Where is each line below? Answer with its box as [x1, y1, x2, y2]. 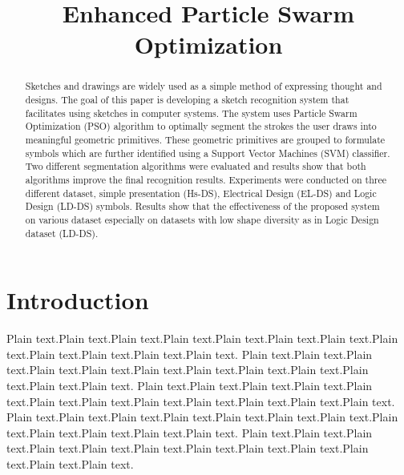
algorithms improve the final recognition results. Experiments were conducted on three [25, 172, 386, 186]
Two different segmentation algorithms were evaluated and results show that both [25, 159, 366, 173]
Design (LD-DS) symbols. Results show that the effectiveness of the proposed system [25, 199, 380, 213]
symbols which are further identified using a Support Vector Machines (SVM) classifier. [25, 146, 390, 159]
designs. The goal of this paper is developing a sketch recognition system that [25, 93, 349, 107]
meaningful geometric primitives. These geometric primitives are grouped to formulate [25, 132, 386, 146]
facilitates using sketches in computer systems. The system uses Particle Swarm [25, 106, 358, 119]
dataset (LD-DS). [25, 226, 99, 240]
